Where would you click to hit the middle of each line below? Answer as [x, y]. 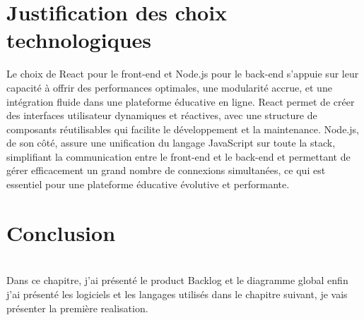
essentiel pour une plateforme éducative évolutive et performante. [148, 184]
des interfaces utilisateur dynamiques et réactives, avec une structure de [162, 115]
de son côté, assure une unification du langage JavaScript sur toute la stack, [171, 143]
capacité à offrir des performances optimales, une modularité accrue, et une [169, 87]
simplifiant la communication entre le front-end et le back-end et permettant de [178, 156]
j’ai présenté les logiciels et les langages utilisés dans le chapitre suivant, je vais [177, 294]
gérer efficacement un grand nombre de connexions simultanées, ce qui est [166, 170]
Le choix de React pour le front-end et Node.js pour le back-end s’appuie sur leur [183, 74]
